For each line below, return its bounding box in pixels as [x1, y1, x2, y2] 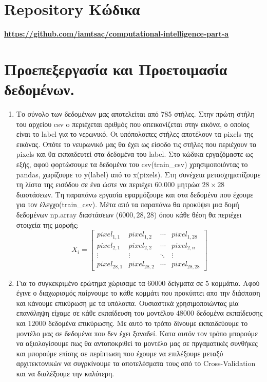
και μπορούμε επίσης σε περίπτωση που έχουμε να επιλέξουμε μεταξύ [16, 348, 223, 358]
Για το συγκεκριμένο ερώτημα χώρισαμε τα [16, 277, 145, 288]
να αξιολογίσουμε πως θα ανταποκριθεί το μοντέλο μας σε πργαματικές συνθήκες [16, 338, 258, 349]
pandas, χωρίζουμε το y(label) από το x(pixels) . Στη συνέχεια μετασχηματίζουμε [16, 169, 261, 179]
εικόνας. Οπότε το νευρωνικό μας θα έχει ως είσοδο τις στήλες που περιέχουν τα [16, 138, 257, 149]
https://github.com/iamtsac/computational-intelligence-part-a [4, 28, 229, 39]
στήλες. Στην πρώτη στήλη [174, 108, 255, 119]
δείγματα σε [168, 277, 203, 288]
